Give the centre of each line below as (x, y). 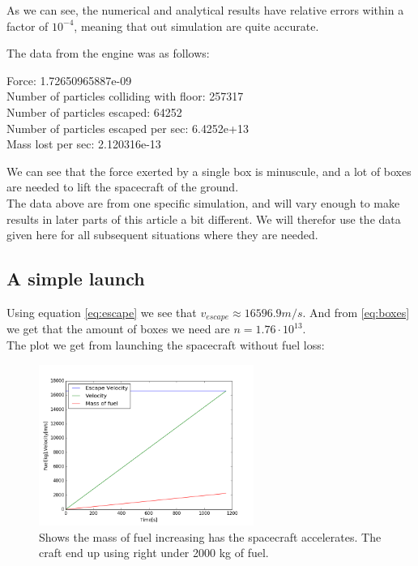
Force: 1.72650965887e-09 (69, 80)
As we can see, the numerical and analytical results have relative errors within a (205, 10)
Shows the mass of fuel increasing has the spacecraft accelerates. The (210, 536)
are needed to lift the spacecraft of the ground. (123, 187)
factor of (28, 26)
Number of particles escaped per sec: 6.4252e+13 (128, 128)
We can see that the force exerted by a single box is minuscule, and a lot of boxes (209, 171)
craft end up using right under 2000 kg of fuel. (154, 553)
